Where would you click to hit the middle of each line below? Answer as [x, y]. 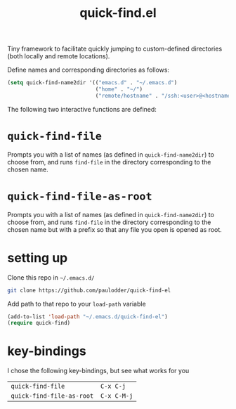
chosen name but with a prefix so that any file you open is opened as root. [115, 229]
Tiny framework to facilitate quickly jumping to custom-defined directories [115, 49]
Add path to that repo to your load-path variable [77, 304]
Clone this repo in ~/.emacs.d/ [51, 277]
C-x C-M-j [117, 396]
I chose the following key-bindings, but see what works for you [98, 371]
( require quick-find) [39, 323]
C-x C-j [113, 387]
